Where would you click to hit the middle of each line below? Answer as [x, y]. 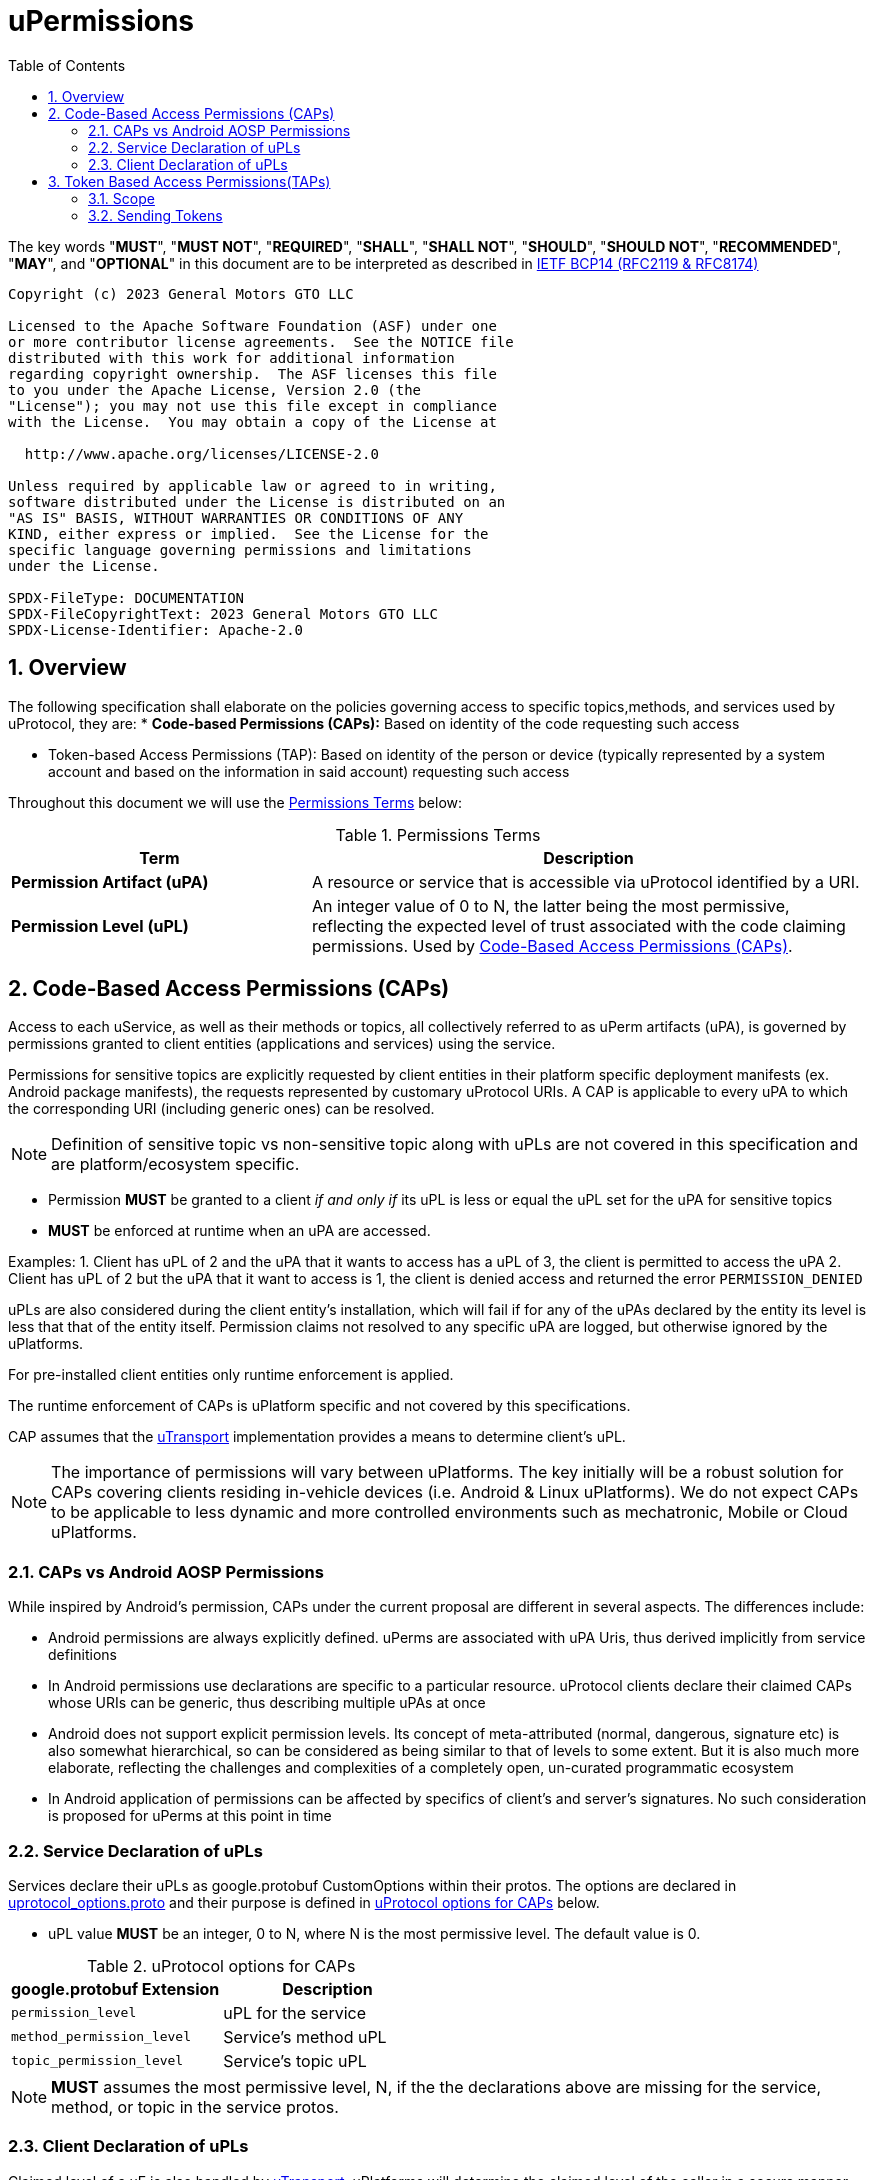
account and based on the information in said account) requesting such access [309, 771]
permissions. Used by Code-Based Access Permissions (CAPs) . [552, 945]
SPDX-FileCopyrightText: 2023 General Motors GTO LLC [223, 613]
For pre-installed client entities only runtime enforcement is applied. [231, 1375]
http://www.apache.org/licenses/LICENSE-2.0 [201, 453]
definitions [82, 1655]
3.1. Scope [121, 198]
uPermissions [101, 21]
